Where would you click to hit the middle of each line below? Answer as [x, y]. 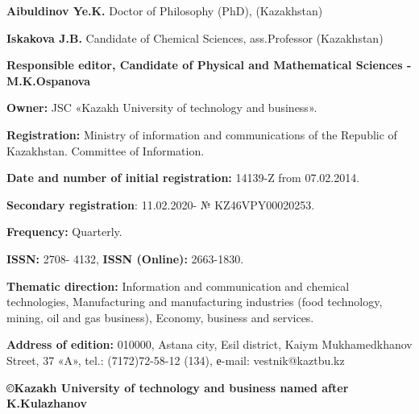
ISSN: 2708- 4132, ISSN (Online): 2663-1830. [125, 258]
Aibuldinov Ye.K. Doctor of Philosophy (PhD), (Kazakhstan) [165, 10]
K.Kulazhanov [47, 403]
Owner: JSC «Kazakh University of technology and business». [162, 108]
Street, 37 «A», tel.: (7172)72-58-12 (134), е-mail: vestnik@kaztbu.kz [176, 360]
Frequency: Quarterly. [64, 232]
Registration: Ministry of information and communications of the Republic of [202, 134]
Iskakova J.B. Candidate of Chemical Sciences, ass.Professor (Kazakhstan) [195, 37]
